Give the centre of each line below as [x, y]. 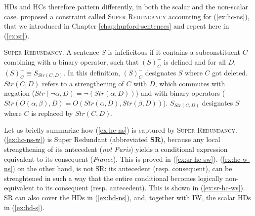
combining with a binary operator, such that [71, 61]
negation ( [20, 93]
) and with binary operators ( [180, 93]
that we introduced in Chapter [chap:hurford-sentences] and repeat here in [117, 26]
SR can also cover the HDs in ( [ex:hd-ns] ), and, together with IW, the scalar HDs [127, 198]
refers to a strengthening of [83, 83]
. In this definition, [92, 72]
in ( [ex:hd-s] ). [24, 207]
